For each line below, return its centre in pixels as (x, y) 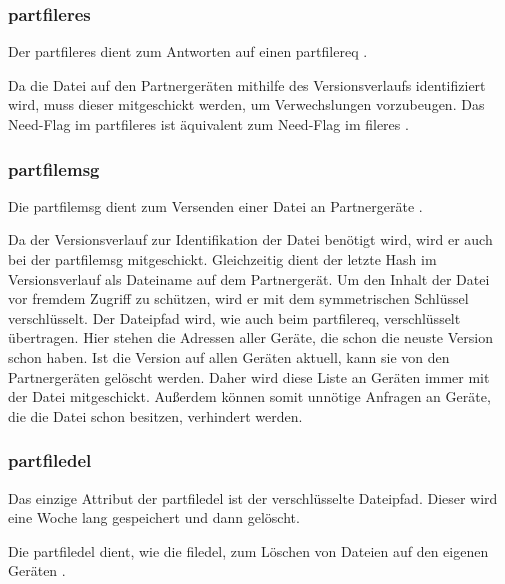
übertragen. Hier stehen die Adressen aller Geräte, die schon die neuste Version (250, 337)
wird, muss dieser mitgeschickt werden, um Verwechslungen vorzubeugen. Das (246, 104)
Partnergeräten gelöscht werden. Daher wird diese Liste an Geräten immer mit (249, 376)
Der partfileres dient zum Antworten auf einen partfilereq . (188, 51)
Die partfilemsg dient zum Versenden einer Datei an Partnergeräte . (215, 205)
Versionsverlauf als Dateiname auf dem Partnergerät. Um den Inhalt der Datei (249, 278)
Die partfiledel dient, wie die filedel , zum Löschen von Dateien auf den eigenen (248, 550)
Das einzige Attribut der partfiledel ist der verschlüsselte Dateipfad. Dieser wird (253, 497)
